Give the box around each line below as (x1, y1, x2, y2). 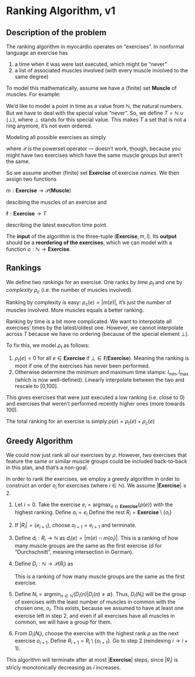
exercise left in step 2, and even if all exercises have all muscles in (14, 612, 175, 619)
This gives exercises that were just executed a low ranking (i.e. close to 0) (6, 393, 185, 400)
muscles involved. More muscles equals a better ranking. (6, 306, 144, 314)
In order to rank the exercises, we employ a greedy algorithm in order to (6, 476, 180, 483)
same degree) (14, 73, 49, 80)
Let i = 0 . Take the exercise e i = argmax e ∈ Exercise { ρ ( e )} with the (14, 501, 173, 509)
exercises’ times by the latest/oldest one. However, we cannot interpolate (6, 324, 184, 331)
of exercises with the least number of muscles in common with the (14, 598, 176, 605)
